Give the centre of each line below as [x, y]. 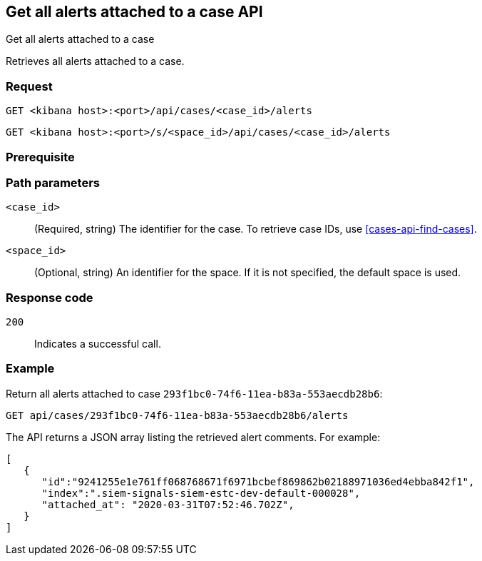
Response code [50, 297]
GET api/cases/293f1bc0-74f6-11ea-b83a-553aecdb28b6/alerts [177, 415]
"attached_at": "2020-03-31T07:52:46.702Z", [168, 504]
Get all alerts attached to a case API [134, 12]
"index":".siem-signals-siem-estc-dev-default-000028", [201, 493]
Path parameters [53, 182]
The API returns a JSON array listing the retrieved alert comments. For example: [193, 437]
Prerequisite [40, 157]
